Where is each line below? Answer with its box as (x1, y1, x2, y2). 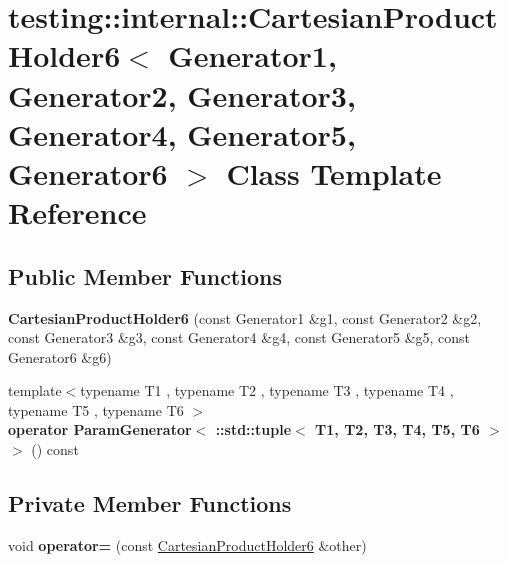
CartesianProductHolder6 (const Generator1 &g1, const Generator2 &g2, (8, 307, 482, 328)
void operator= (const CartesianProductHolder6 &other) (8, 534, 367, 555)
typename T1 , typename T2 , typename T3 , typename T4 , (80, 380, 454, 401)
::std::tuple (215, 419, 292, 440)
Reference (8, 192, 147, 233)
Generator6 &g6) (8, 346, 112, 367)
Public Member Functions (8, 260, 282, 291)
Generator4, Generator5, (8, 113, 356, 154)
